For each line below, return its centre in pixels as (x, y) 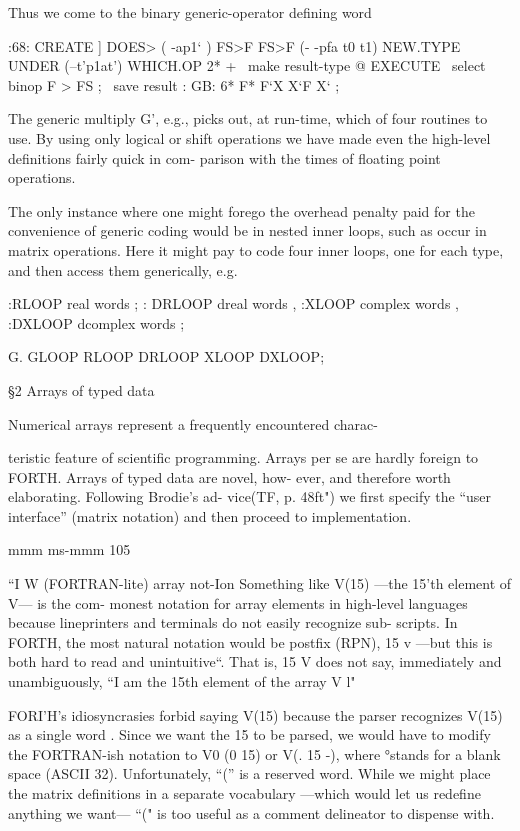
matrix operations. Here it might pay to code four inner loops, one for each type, (256, 249)
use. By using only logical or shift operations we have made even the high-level (249, 137)
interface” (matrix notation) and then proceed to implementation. (210, 515)
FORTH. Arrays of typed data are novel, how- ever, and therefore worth (229, 476)
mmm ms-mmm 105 (69, 549)
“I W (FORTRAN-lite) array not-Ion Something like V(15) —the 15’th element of (260, 583)
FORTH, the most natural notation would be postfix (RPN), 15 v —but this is (250, 641)
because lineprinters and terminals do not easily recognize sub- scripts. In (233, 622)
